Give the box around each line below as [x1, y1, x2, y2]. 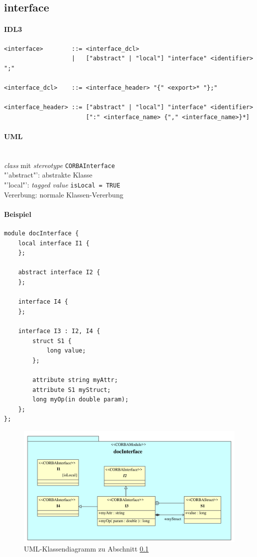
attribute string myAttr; [32, 376, 118, 383]
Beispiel [4, 208, 31, 219]
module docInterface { [4, 230, 79, 237]
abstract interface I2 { [18, 269, 100, 276]
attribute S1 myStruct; [32, 386, 111, 393]
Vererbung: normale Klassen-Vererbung [4, 189, 123, 199]
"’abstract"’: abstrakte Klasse [4, 170, 92, 180]
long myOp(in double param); [32, 396, 129, 403]
